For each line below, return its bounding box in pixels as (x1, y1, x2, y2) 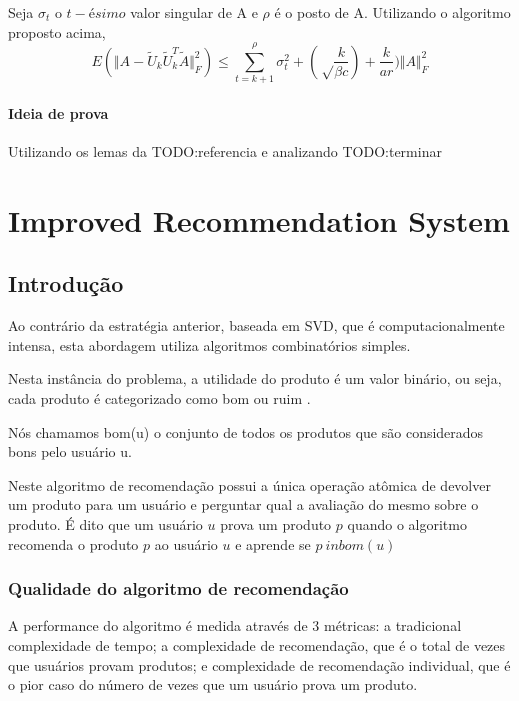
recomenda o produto (8, 533, 139, 554)
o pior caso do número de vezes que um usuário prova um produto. (8, 674, 418, 695)
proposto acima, (8, 21, 106, 42)
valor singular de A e (130, 2, 258, 22)
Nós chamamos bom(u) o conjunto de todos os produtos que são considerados (8, 421, 484, 442)
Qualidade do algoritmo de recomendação (8, 576, 349, 601)
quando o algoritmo (347, 514, 467, 535)
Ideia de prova (8, 102, 109, 123)
